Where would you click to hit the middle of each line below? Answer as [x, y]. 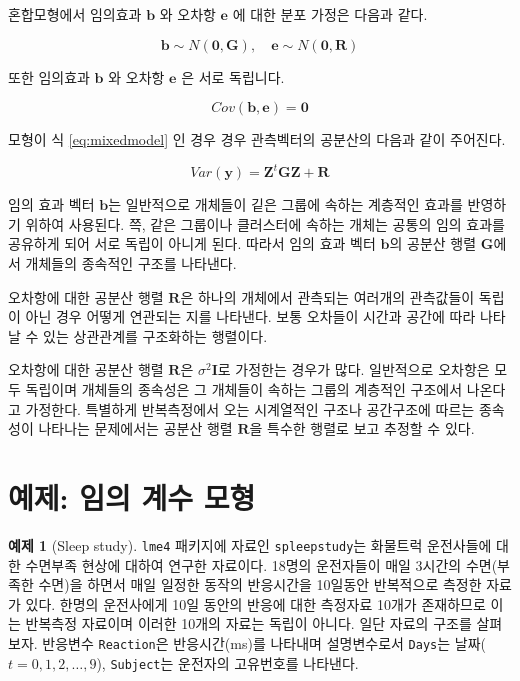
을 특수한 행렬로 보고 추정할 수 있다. [362, 428]
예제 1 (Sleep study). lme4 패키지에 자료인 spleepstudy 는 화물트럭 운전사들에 [250, 544]
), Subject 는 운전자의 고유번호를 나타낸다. [227, 662]
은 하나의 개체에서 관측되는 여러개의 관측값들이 [327, 296]
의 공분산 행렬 [433, 243]
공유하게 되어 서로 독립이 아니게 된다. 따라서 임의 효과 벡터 [192, 243]
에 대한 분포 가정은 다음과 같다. [330, 14]
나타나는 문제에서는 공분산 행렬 [135, 428]
